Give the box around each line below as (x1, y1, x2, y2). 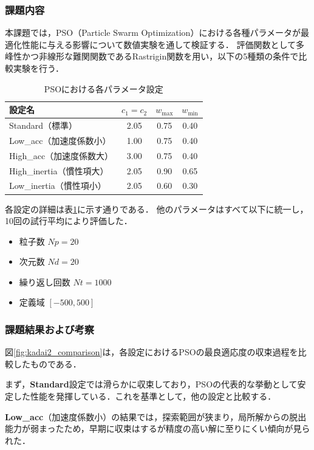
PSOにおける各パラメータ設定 (44, 82, 163, 95)
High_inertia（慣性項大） (9, 164, 109, 177)
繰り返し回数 (19, 275, 70, 288)
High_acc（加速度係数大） (9, 149, 114, 162)
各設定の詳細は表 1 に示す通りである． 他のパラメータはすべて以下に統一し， (5, 202, 309, 215)
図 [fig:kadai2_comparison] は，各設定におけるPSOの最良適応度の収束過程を (5, 346, 298, 358)
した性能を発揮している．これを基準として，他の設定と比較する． (13, 390, 276, 403)
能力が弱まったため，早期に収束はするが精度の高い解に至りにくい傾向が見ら (5, 422, 310, 435)
